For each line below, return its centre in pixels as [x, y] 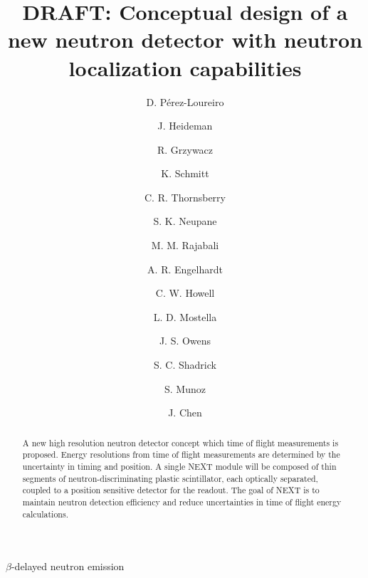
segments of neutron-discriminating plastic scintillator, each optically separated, [170, 478]
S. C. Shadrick [185, 365]
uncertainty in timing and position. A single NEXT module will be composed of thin [179, 466]
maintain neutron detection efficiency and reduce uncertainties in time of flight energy [182, 501]
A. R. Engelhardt [185, 269]
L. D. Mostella [185, 316]
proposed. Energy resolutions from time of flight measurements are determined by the [181, 454]
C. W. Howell [185, 293]
